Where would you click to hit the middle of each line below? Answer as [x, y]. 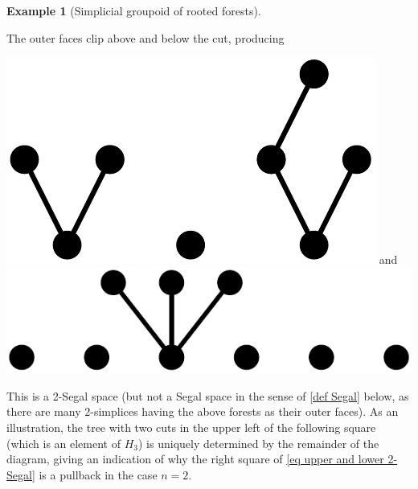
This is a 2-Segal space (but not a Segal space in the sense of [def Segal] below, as [208, 395]
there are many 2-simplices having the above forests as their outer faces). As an [203, 411]
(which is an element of [64, 443]
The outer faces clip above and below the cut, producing [145, 37]
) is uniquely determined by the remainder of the [259, 443]
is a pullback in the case [98, 474]
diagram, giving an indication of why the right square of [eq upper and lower [195, 459]
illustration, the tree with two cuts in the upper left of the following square [191, 427]
